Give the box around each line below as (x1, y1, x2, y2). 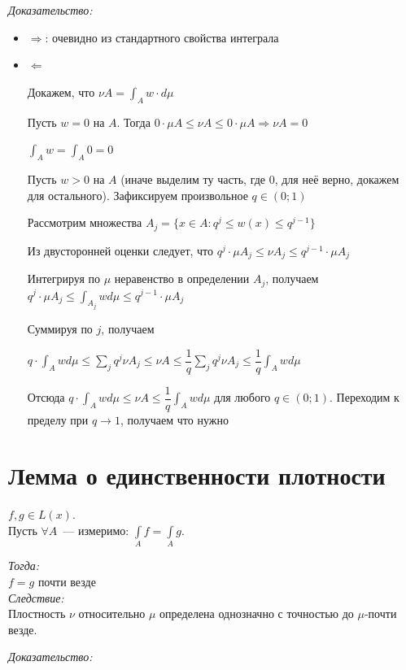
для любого (214, 389, 271, 406)
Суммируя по (27, 320, 93, 337)
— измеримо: (63, 521, 129, 538)
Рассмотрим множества (27, 214, 142, 231)
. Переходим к (330, 389, 399, 406)
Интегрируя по (27, 270, 101, 287)
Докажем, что (27, 83, 95, 100)
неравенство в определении (114, 270, 250, 287)
